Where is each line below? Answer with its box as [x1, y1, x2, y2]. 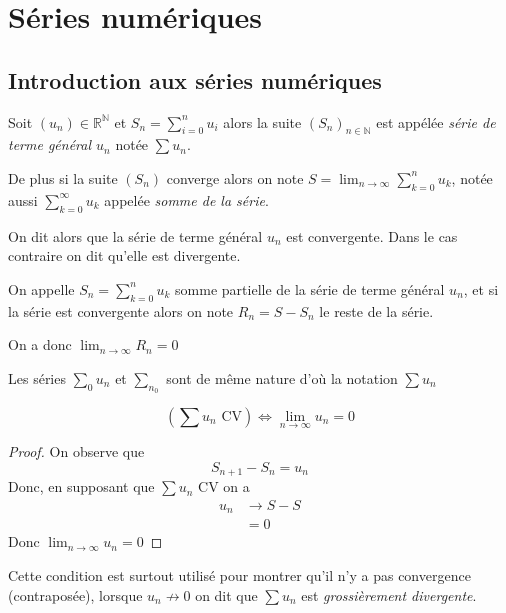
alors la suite [223, 111, 302, 132]
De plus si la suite [8, 167, 118, 188]
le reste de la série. [319, 300, 434, 321]
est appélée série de [376, 111, 496, 132]
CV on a [198, 476, 250, 497]
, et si [463, 278, 499, 299]
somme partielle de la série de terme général [175, 278, 445, 299]
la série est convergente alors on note [8, 300, 234, 321]
